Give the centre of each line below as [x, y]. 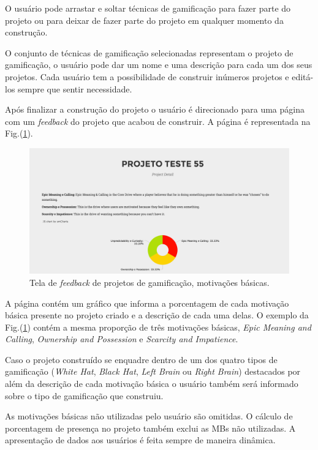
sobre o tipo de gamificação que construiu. [84, 395]
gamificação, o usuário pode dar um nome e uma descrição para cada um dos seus [159, 65]
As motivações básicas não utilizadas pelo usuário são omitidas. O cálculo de [149, 416]
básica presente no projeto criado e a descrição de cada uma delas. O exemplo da [157, 315]
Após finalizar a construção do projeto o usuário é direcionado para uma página [155, 109]
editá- [303, 76]
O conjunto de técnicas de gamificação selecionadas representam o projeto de [149, 52]
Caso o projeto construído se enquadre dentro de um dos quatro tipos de [141, 359]
